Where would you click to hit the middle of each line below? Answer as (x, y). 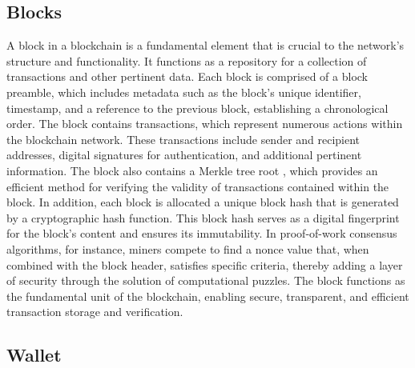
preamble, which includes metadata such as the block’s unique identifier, (184, 92)
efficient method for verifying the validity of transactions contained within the (198, 186)
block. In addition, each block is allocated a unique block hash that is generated (203, 202)
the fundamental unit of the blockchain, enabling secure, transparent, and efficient (208, 296)
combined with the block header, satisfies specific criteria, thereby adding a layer (205, 264)
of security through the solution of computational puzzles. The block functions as (206, 280)
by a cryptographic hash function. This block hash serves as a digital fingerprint (203, 217)
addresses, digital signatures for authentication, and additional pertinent (184, 155)
